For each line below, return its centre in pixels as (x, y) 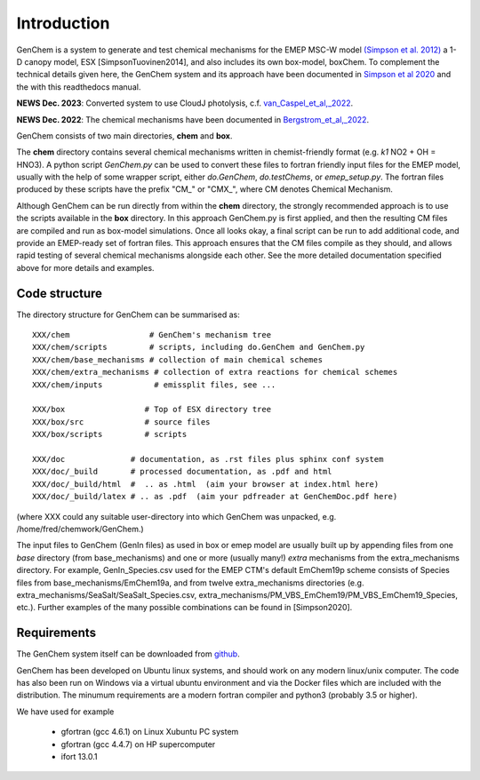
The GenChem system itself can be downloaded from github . (128, 654)
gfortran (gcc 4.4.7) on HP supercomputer (138, 744)
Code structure (59, 293)
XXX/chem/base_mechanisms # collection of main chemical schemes (178, 359)
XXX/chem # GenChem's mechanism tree (152, 335)
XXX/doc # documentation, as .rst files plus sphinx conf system (208, 459)
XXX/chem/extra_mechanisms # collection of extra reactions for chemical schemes (215, 372)
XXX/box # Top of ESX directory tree (152, 410)
